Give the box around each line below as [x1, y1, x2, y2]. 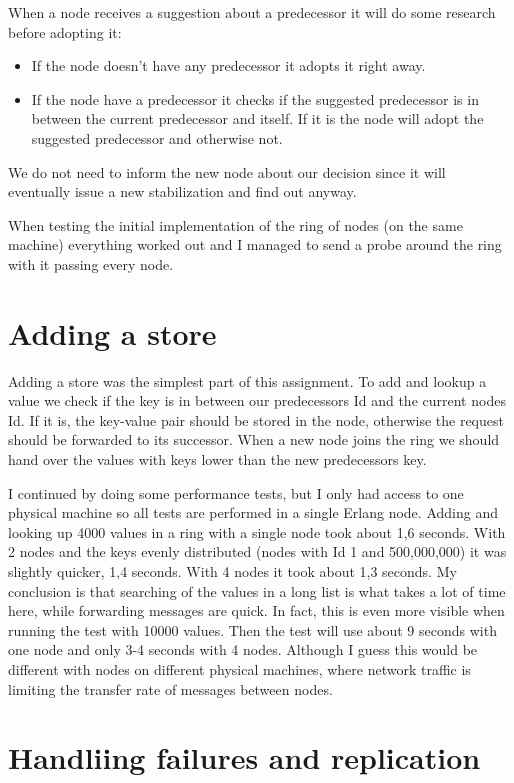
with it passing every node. [8, 253, 174, 274]
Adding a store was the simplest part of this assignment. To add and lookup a [8, 370, 487, 391]
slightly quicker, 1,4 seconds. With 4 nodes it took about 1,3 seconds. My [8, 561, 457, 581]
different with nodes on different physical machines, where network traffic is [8, 658, 471, 679]
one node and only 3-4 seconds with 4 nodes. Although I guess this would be [8, 639, 478, 660]
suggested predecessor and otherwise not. [31, 127, 283, 148]
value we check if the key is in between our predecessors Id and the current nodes [8, 390, 506, 411]
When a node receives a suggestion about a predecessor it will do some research [8, 2, 496, 22]
